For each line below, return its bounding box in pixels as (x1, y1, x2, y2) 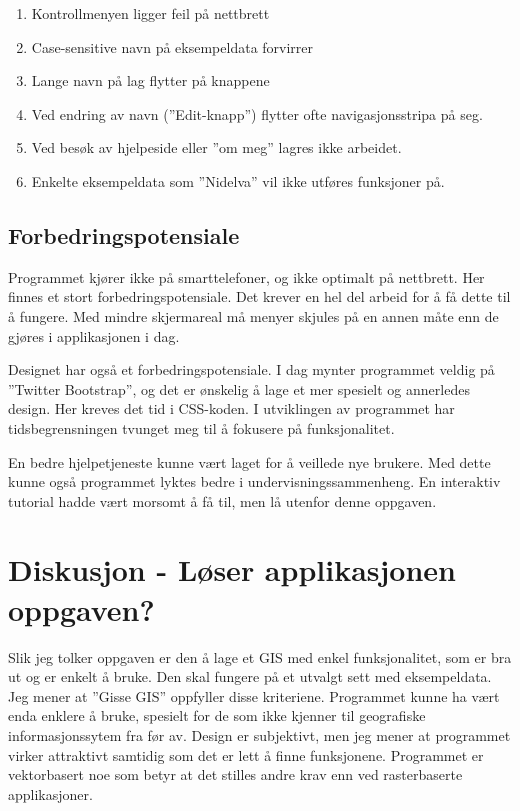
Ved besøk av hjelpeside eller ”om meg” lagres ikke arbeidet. (31, 137, 402, 158)
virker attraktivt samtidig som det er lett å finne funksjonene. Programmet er (8, 744, 484, 765)
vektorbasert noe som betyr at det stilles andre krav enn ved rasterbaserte (8, 764, 463, 785)
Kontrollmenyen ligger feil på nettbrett (31, 3, 270, 23)
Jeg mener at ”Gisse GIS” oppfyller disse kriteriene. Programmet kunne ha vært (8, 685, 500, 706)
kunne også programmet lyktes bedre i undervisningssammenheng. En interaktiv (8, 471, 501, 492)
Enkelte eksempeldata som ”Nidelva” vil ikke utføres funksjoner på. (31, 170, 445, 191)
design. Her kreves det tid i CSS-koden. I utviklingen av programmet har (8, 398, 455, 419)
